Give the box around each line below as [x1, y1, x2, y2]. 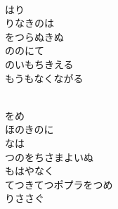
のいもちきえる [5, 56, 74, 71]
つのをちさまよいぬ [5, 149, 93, 164]
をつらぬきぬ [5, 29, 64, 44]
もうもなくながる [5, 70, 84, 85]
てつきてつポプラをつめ [5, 177, 113, 191]
